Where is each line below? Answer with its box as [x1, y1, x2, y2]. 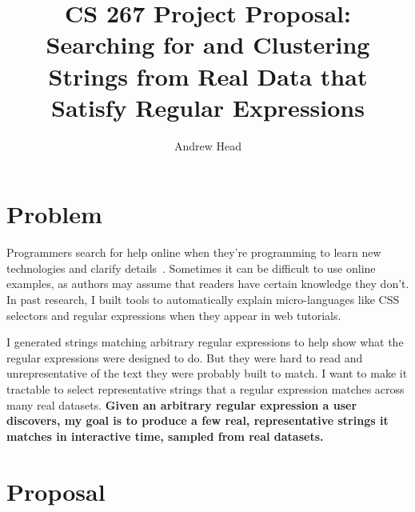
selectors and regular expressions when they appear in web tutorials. [6, 306, 341, 323]
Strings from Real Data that [48, 59, 368, 92]
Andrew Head [174, 137, 242, 154]
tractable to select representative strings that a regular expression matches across [6, 380, 405, 397]
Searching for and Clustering [46, 28, 370, 61]
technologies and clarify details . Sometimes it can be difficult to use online [6, 259, 376, 276]
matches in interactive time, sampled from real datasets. [6, 427, 324, 444]
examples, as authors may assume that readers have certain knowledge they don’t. [6, 275, 409, 292]
